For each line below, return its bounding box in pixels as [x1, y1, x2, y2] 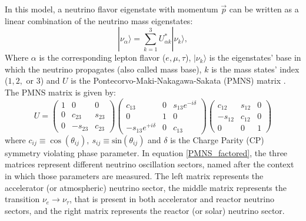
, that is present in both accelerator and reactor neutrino [69, 193, 274, 205]
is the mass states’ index [211, 62, 300, 75]
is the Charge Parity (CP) [170, 133, 264, 146]
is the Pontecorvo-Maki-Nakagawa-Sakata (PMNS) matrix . [71, 74, 286, 87]
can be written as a [229, 3, 299, 15]
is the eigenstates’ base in [209, 51, 301, 64]
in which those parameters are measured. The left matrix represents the [5, 169, 264, 182]
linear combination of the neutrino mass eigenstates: [5, 14, 193, 27]
